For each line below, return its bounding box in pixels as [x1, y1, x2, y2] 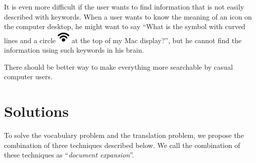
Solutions [4, 101, 69, 121]
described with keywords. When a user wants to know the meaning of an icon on [4, 11, 252, 22]
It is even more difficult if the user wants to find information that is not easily [4, 2, 244, 12]
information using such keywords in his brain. [4, 45, 144, 55]
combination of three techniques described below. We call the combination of [4, 139, 240, 150]
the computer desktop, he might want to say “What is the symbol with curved [4, 21, 245, 32]
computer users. [4, 71, 53, 82]
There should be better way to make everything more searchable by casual [4, 61, 233, 72]
